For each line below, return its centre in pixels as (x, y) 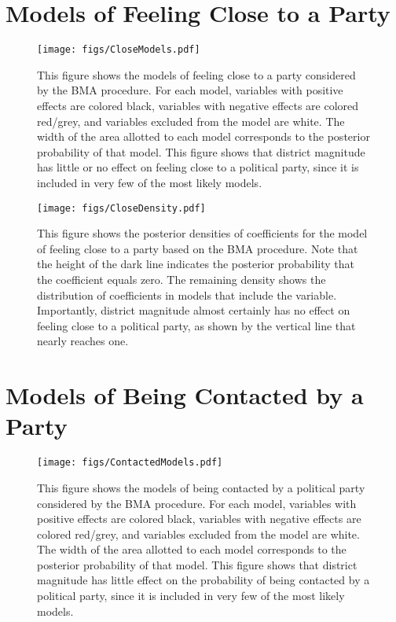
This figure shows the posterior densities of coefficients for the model (202, 233)
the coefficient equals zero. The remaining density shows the (181, 279)
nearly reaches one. (83, 341)
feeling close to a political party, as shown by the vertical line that (196, 325)
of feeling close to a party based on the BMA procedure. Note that (198, 248)
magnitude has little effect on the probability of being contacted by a (203, 580)
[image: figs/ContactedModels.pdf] (130, 463)
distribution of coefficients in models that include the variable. (187, 294)
